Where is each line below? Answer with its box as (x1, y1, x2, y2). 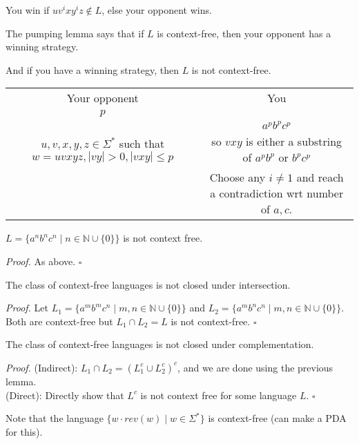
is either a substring (246, 133, 342, 150)
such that (119, 135, 165, 152)
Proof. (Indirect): (6, 360, 78, 374)
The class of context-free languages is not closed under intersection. (6, 277, 291, 291)
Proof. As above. (6, 253, 76, 268)
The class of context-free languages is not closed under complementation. (6, 337, 314, 351)
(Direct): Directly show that (6, 387, 124, 402)
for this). (6, 424, 43, 438)
